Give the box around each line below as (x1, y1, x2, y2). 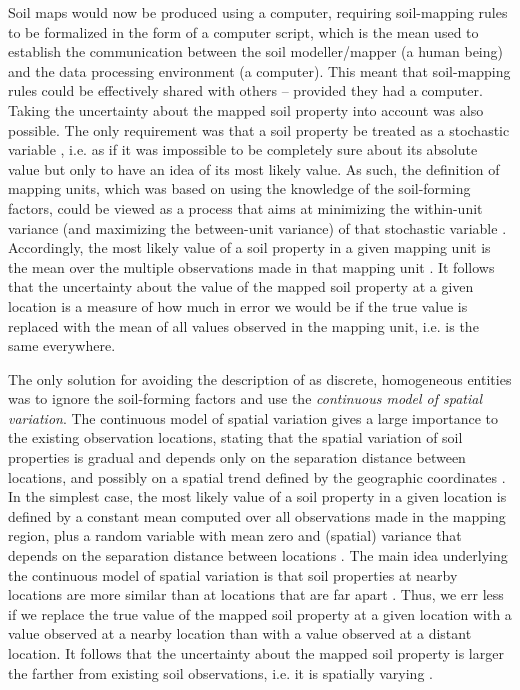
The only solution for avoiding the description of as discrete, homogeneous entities (8, 368, 512, 389)
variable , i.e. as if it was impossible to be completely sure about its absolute (8, 139, 478, 160)
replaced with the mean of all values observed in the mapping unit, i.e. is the (8, 315, 479, 336)
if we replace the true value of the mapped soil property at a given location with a (8, 603, 512, 624)
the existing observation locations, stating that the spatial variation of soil (8, 427, 463, 448)
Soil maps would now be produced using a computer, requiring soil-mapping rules (8, 2, 508, 22)
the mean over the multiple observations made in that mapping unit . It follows (8, 256, 495, 277)
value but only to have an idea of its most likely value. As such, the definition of (8, 158, 500, 179)
